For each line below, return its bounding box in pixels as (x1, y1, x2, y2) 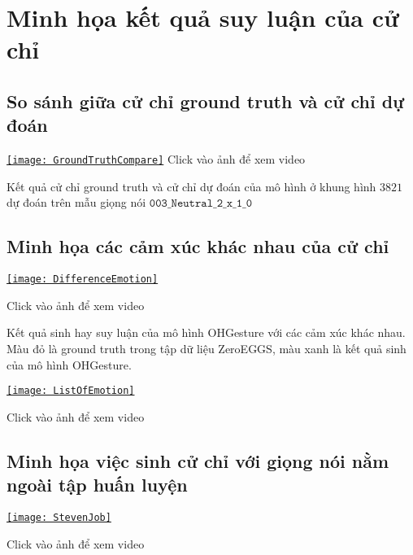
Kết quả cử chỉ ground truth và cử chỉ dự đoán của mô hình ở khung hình (7, 177, 376, 194)
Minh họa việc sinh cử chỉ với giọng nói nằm (7, 448, 389, 473)
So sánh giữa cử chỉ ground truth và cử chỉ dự (7, 88, 405, 113)
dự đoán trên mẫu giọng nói (7, 194, 146, 211)
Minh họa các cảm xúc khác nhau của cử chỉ (7, 234, 389, 259)
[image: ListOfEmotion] (7, 385, 135, 397)
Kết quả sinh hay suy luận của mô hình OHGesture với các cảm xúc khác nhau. (7, 324, 406, 341)
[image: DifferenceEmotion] (7, 273, 159, 286)
